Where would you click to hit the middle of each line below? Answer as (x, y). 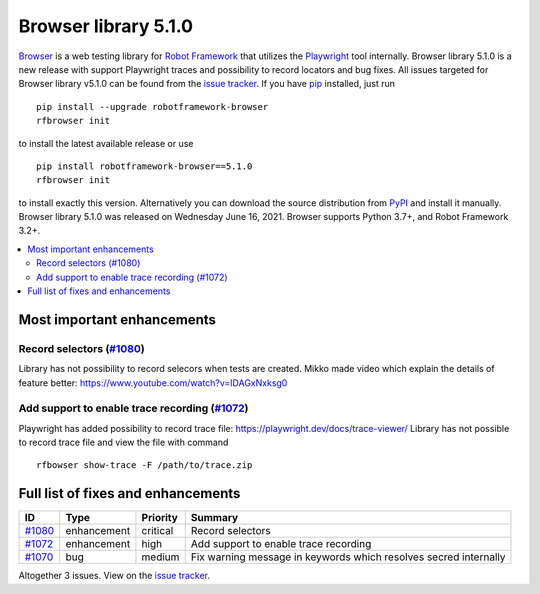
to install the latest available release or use (106, 143)
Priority (160, 518)
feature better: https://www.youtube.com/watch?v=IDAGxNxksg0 (153, 382)
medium (160, 557)
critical (157, 531)
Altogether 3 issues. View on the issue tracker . (114, 576)
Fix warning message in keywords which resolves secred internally (348, 557)
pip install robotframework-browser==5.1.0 (144, 166)
